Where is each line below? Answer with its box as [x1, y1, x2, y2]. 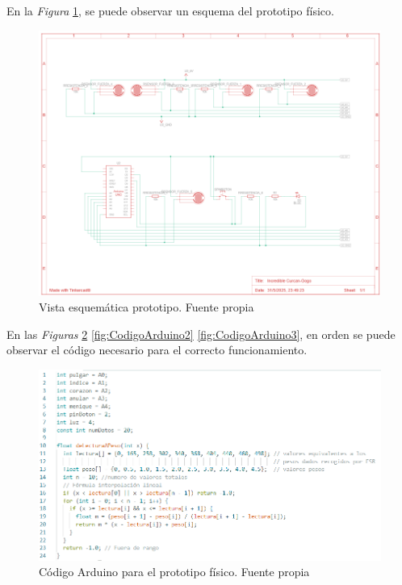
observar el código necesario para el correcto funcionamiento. [6, 341, 308, 358]
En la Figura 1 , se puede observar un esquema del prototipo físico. [6, 2, 334, 19]
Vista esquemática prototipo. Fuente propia [39, 299, 254, 315]
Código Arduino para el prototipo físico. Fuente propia [39, 563, 310, 580]
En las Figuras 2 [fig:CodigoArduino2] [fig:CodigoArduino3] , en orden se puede [6, 325, 396, 342]
